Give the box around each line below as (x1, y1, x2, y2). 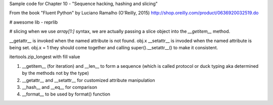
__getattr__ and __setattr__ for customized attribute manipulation (22, 77, 155, 83)
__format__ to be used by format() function (22, 91, 111, 97)
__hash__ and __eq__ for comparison (22, 84, 98, 90)
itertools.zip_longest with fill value (9, 54, 80, 60)
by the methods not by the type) (22, 70, 89, 76)
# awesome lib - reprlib (9, 19, 58, 25)
